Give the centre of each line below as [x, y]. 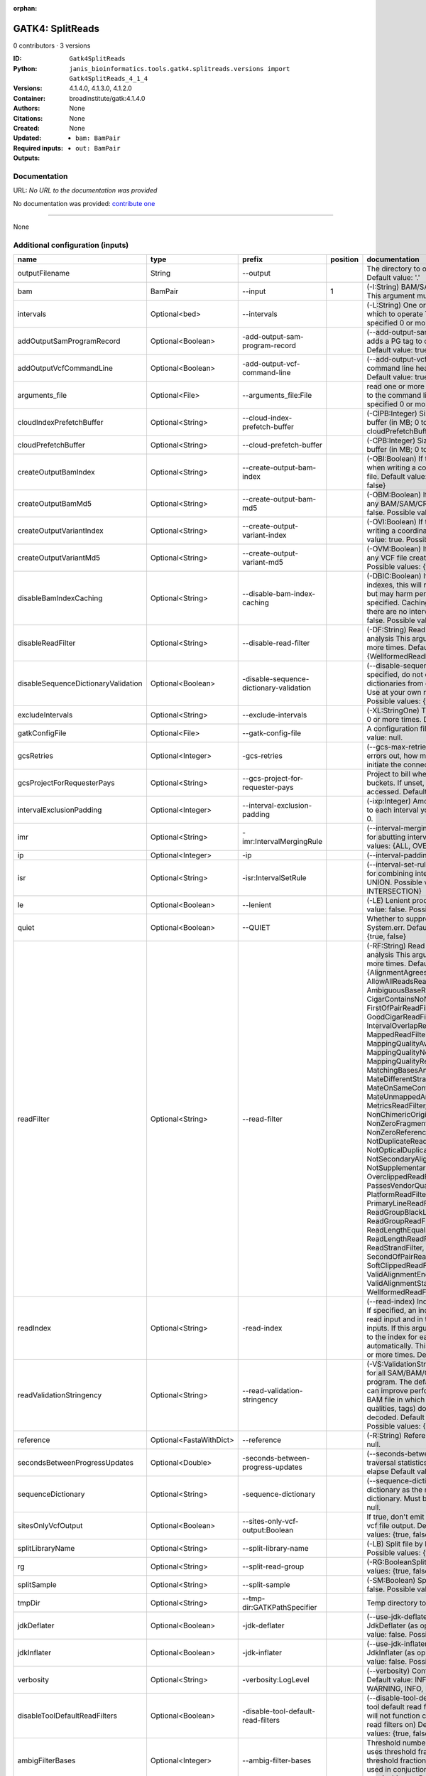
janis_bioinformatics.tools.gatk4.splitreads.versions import [180, 69]
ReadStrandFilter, [395, 1248]
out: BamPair [98, 148]
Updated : [27, 138]
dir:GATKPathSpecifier [280, 1608]
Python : [25, 68]
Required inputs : [38, 148]
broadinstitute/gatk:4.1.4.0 [107, 98]
